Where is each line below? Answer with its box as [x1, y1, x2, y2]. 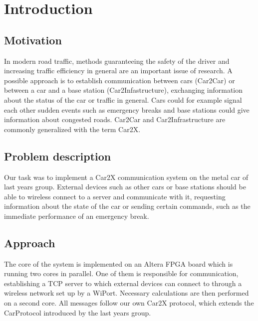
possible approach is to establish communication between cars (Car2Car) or [4, 75, 235, 85]
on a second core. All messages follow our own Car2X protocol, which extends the [4, 298, 254, 308]
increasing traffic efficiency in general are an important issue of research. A [4, 65, 233, 76]
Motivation [4, 32, 62, 47]
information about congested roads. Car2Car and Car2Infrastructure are [4, 114, 226, 125]
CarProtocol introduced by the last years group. [4, 307, 151, 318]
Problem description [4, 148, 111, 163]
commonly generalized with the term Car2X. [4, 124, 141, 134]
